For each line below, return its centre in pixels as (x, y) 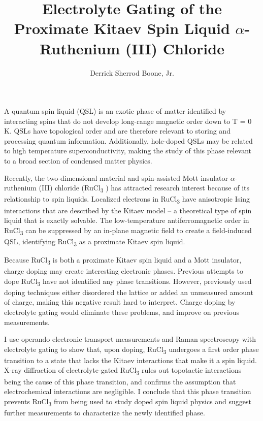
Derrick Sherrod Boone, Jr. (132, 72)
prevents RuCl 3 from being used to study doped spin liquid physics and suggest (128, 402)
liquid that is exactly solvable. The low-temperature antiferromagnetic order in (127, 220)
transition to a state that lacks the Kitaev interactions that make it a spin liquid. (130, 360)
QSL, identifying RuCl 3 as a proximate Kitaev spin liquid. (95, 242)
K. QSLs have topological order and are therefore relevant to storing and (117, 131)
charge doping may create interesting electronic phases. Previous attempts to (124, 271)
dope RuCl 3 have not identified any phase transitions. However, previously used (128, 281)
